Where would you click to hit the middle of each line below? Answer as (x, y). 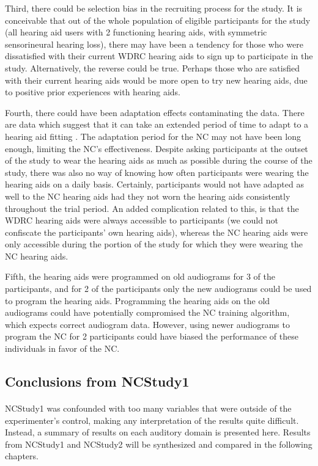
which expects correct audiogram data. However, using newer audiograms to (147, 324)
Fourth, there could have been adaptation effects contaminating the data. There (155, 112)
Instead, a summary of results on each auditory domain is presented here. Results (158, 432)
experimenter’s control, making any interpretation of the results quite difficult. (152, 420)
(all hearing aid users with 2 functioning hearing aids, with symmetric (136, 32)
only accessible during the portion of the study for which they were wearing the (154, 244)
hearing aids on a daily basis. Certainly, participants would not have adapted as (154, 184)
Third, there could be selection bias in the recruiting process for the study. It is (154, 8)
